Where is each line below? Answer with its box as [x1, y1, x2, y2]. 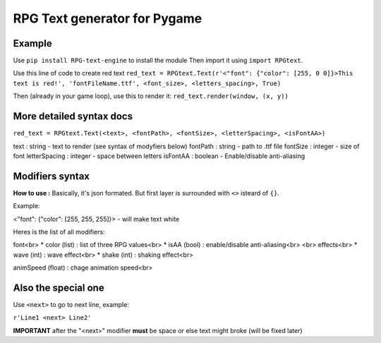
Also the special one [13, 282, 105, 294]
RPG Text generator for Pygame [13, 11, 202, 26]
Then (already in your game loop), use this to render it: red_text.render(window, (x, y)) [13, 92, 289, 100]
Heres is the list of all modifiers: [13, 228, 105, 236]
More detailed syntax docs [13, 110, 133, 123]
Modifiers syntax [13, 170, 90, 182]
